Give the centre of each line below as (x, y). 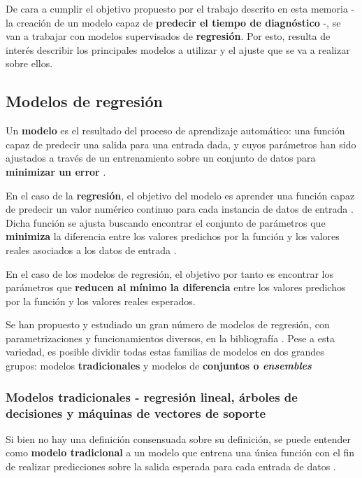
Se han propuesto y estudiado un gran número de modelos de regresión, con (168, 324)
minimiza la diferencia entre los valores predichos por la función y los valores (173, 236)
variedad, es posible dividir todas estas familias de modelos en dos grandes (165, 352)
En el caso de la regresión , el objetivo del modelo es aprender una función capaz (180, 195)
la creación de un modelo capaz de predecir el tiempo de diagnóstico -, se (173, 22)
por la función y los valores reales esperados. (101, 301)
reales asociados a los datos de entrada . (91, 249)
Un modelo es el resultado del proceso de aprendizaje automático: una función (175, 131)
